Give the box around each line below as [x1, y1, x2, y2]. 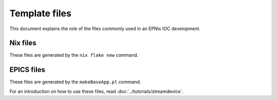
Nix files [9, 39, 37, 47]
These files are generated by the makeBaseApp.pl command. [9, 79, 141, 85]
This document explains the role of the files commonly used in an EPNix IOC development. [9, 26, 201, 32]
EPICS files [9, 65, 46, 74]
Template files [9, 8, 72, 19]
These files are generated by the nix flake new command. [9, 52, 138, 58]
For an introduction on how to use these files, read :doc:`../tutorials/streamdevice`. [9, 88, 184, 94]
